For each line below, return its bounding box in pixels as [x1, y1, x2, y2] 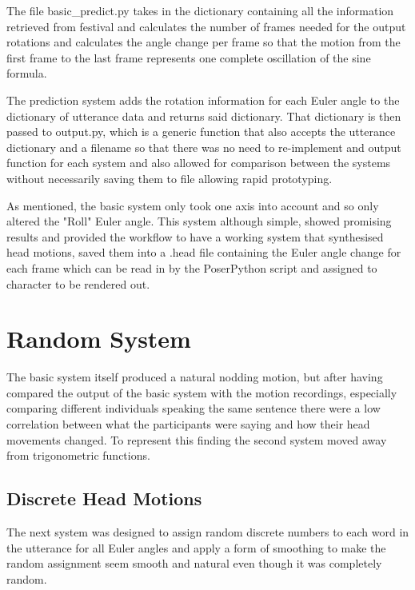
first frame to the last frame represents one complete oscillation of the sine [6, 49, 371, 66]
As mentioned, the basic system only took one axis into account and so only [6, 197, 379, 213]
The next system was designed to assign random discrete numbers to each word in [6, 523, 409, 540]
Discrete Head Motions [6, 486, 202, 511]
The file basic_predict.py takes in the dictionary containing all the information [6, 2, 394, 18]
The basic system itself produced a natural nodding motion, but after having [6, 369, 383, 385]
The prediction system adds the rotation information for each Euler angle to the [6, 91, 400, 108]
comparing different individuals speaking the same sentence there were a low [6, 400, 381, 417]
